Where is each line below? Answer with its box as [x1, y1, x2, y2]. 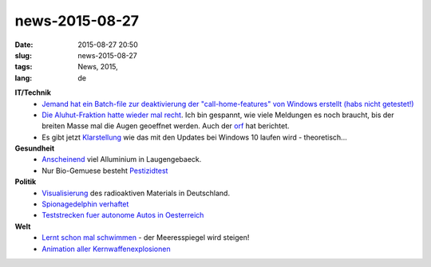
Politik [14, 177, 37, 187]
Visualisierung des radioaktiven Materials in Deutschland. [42, 188, 231, 198]
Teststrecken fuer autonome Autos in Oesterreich [42, 210, 204, 220]
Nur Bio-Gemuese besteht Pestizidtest [42, 166, 168, 175]
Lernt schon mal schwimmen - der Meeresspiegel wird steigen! [42, 233, 250, 242]
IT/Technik [14, 88, 52, 97]
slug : [14, 50, 32, 60]
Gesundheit [14, 143, 55, 153]
